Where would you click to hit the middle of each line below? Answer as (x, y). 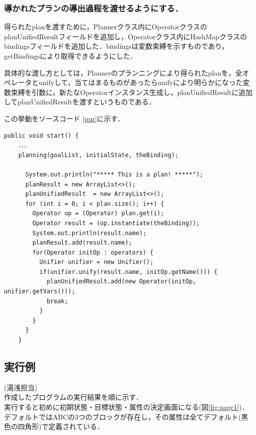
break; (57, 301)
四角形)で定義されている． (61, 426)
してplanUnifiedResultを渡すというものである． (80, 102)
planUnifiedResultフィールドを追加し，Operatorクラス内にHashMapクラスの (126, 36)
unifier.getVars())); (40, 292)
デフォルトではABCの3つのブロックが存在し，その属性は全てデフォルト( (123, 416)
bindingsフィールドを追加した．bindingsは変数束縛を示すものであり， (116, 46)
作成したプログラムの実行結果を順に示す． (74, 397)
